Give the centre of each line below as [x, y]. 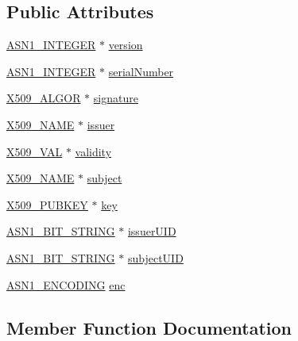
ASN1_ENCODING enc [66, 284]
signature [116, 98]
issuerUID [152, 231]
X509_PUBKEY [47, 204]
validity [93, 151]
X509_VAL [35, 151]
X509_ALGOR [44, 98]
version [126, 45]
